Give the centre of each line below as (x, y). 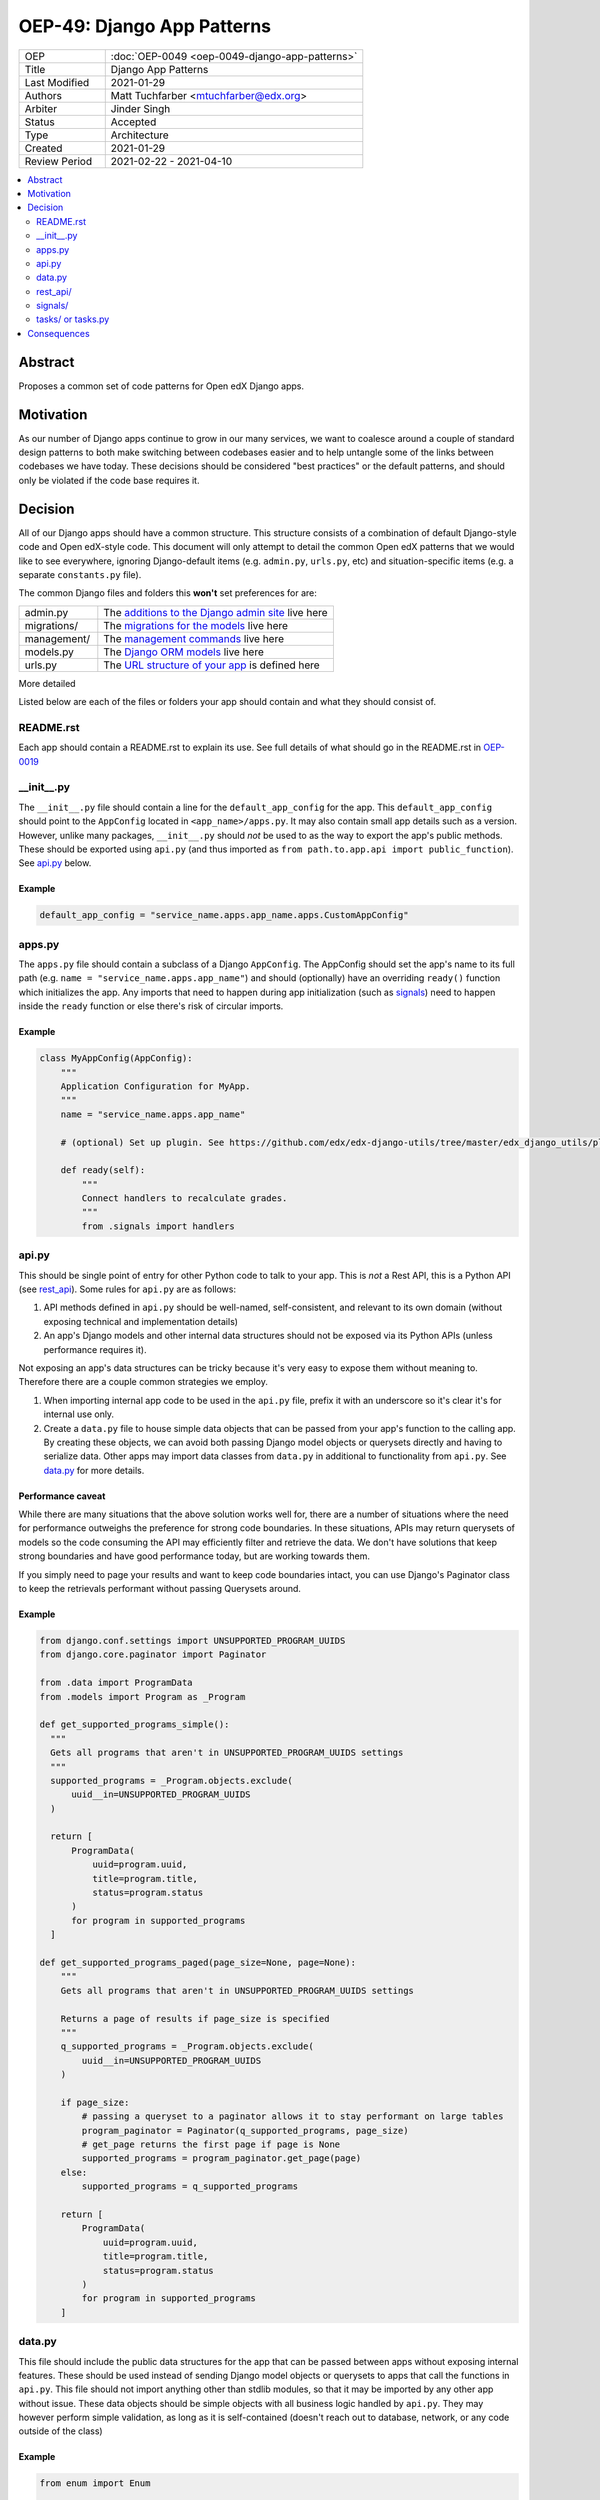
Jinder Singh (140, 108)
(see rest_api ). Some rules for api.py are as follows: (127, 1289)
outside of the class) (61, 2431)
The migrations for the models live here (196, 625)
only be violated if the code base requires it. (109, 480)
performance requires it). (95, 1349)
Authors (43, 95)
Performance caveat (62, 1496)
